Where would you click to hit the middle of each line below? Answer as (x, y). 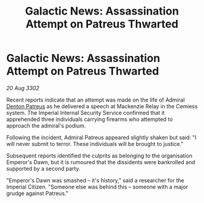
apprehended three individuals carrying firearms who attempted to (90, 119)
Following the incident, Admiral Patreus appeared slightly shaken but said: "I (101, 137)
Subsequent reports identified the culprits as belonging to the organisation (99, 156)
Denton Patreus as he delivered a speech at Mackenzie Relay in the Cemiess (102, 106)
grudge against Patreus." (37, 193)
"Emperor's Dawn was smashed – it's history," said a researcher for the (95, 180)
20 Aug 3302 (23, 88)
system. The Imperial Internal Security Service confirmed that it (86, 112)
